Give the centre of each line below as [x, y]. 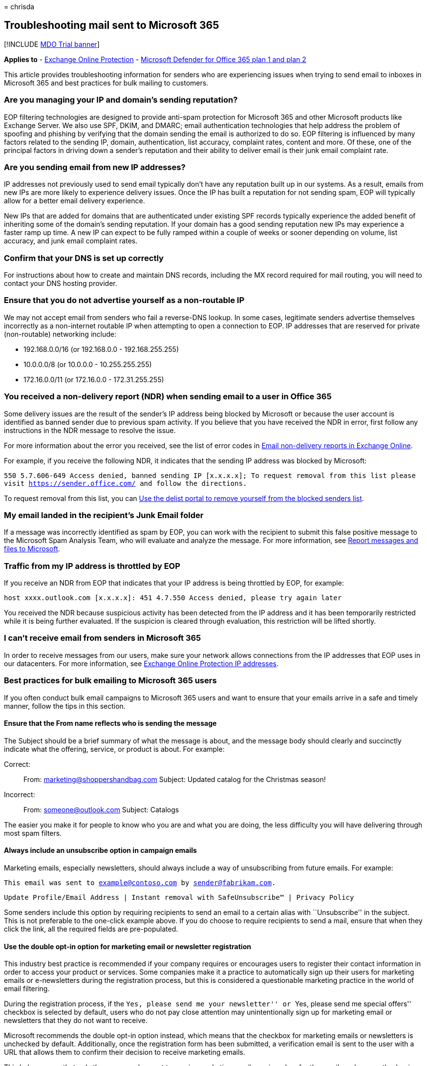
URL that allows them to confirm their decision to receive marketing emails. [125, 1052]
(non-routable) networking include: [60, 334]
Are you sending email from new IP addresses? [95, 167]
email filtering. [27, 989]
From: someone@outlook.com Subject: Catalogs [101, 809]
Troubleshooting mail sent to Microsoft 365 [112, 25]
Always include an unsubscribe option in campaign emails [100, 850]
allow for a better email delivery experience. [75, 201]
